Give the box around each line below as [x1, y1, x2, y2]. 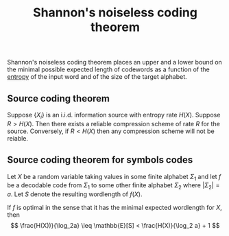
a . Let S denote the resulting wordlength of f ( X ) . [7, 190, 143, 198]
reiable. [7, 134, 29, 142]
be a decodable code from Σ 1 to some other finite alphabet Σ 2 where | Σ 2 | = [7, 181, 220, 191]
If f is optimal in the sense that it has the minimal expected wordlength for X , [7, 204, 223, 212]
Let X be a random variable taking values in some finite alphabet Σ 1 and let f [7, 172, 221, 182]
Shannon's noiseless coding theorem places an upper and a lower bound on [7, 58, 223, 67]
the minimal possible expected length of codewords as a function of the [7, 65, 210, 73]
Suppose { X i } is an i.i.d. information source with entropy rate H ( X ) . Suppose [7, 111, 221, 121]
